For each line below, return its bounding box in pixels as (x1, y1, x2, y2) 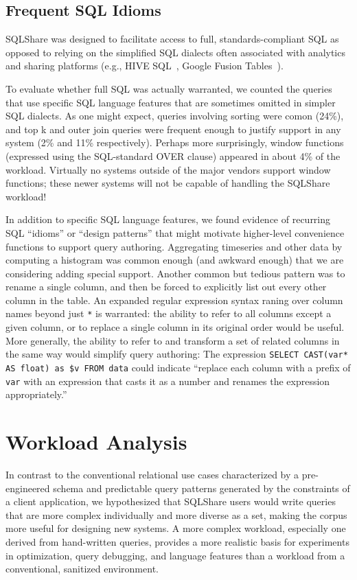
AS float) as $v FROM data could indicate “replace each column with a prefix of (5, 360, 351, 374)
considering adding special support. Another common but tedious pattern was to (5, 266, 345, 280)
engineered (5, 480, 50, 495)
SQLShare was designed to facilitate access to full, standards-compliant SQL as (5, 32, 339, 46)
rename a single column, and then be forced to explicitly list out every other (5, 279, 327, 294)
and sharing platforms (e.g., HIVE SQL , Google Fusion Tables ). (5, 58, 284, 73)
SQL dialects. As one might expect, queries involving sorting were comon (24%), (5, 108, 344, 123)
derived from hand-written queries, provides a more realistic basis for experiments (5, 534, 349, 548)
